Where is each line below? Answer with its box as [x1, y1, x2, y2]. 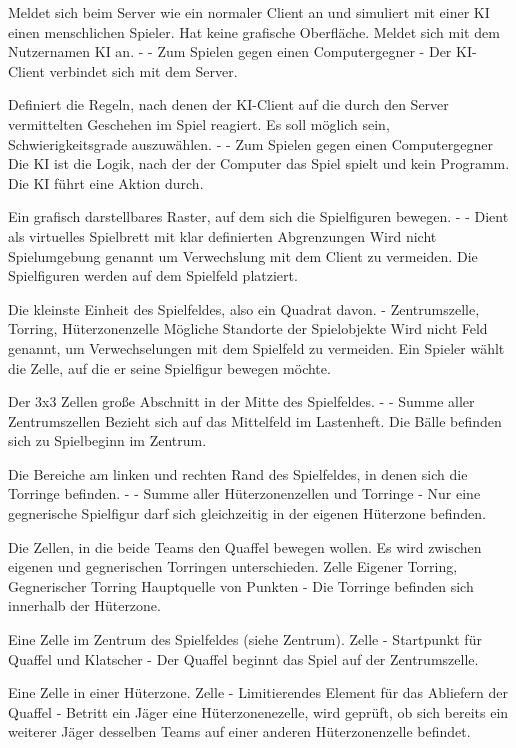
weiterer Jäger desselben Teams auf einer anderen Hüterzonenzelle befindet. [8, 721, 471, 742]
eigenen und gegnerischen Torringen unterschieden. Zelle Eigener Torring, [8, 556, 458, 577]
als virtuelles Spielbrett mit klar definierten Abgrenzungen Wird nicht [8, 225, 437, 246]
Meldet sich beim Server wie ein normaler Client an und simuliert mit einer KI [8, 2, 490, 22]
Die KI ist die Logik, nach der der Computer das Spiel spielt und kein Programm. [8, 153, 510, 174]
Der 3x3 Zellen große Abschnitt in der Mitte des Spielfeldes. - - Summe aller [8, 391, 475, 412]
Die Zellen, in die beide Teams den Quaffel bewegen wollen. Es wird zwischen [8, 536, 482, 557]
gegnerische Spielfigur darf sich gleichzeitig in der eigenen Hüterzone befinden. [8, 503, 486, 524]
